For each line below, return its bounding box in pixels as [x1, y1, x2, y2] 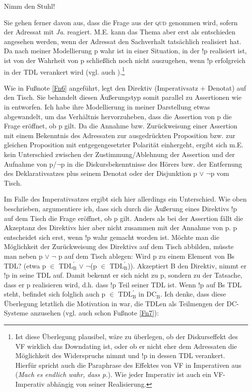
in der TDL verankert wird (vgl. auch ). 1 [4, 65, 125, 77]
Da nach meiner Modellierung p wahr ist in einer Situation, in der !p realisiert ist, [4, 46, 247, 56]
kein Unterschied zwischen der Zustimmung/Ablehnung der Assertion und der [4, 149, 235, 159]
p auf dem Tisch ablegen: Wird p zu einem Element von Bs [58, 251, 235, 261]
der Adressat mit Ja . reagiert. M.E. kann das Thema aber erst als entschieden [4, 27, 236, 37]
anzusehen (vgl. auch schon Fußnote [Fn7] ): [30, 308, 159, 318]
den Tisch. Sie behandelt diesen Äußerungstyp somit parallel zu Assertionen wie [4, 92, 242, 102]
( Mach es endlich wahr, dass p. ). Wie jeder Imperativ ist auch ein [15, 369, 211, 379]
